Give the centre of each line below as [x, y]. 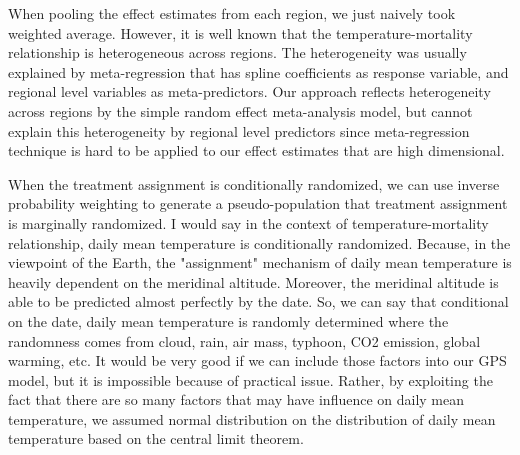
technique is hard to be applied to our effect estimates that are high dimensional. [256, 150]
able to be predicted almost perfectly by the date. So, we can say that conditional [258, 301]
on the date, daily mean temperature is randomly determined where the [228, 320]
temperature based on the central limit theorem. [156, 438]
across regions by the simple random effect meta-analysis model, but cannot [240, 110]
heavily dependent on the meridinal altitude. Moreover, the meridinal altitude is [253, 281]
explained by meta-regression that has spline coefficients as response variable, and [258, 71]
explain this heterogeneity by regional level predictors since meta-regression [239, 130]
